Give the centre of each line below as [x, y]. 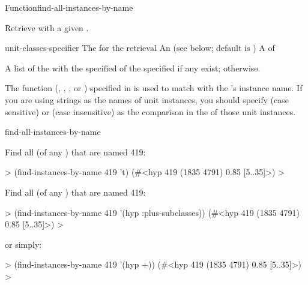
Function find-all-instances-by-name [69, 7]
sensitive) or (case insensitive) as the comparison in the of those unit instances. [150, 111]
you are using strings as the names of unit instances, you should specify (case [147, 99]
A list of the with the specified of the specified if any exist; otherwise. [133, 67]
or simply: [23, 244]
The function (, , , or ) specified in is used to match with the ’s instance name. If [154, 88]
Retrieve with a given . [47, 27]
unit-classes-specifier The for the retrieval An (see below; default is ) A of [140, 48]
